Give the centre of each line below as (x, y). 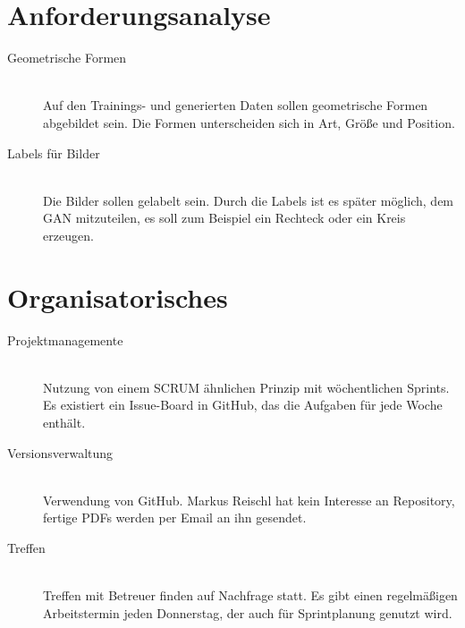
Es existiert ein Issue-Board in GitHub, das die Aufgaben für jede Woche (243, 405)
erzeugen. (68, 235)
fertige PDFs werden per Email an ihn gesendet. (175, 518)
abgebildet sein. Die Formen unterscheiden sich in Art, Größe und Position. (249, 122)
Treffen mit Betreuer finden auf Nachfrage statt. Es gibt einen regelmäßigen (250, 595)
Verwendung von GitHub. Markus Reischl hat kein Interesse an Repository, (249, 500)
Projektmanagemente (65, 339)
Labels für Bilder (54, 153)
